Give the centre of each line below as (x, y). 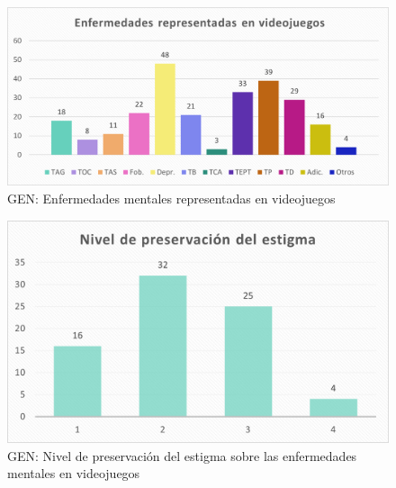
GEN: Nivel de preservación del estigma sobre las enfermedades (182, 455)
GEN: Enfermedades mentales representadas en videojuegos (171, 198)
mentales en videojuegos (74, 473)
